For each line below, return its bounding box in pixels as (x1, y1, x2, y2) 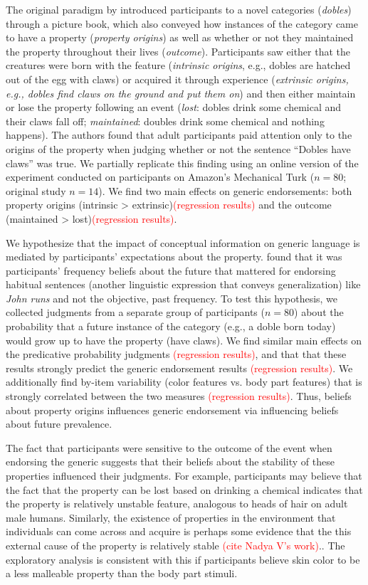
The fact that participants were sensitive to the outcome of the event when (6, 440, 332, 455)
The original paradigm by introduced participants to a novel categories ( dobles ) (6, 2, 352, 16)
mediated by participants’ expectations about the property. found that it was (6, 249, 342, 264)
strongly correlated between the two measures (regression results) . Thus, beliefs (6, 389, 352, 404)
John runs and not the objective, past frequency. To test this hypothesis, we (6, 290, 338, 305)
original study (6, 183, 66, 198)
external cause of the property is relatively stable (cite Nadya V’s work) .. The (6, 537, 345, 552)
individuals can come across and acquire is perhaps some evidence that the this (6, 524, 352, 539)
